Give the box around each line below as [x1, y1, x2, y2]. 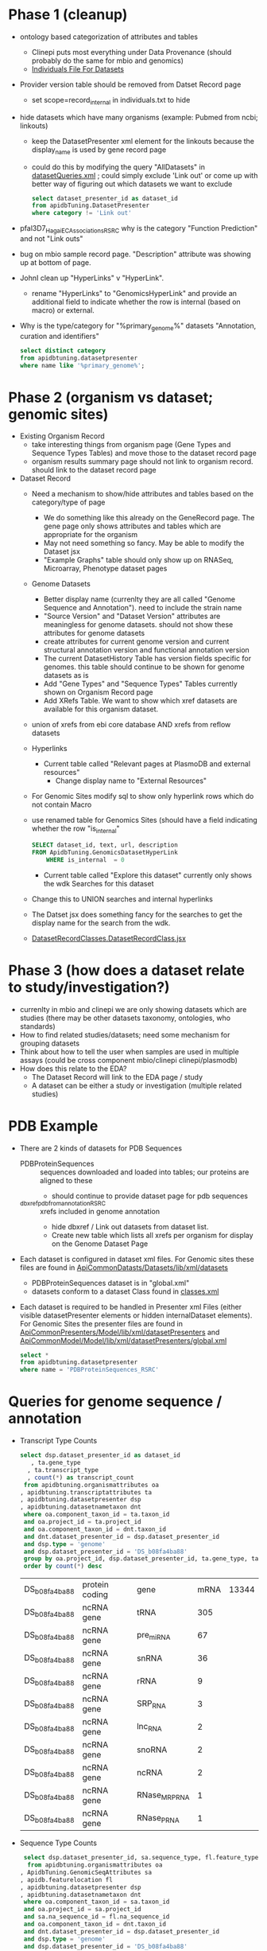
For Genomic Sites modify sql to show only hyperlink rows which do [31, 792, 254, 801]
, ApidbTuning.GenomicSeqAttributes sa [19, 1868, 153, 1876]
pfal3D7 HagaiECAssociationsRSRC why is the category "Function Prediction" [19, 224, 258, 235]
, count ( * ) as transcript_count [27, 1474, 134, 1482]
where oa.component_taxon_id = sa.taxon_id [23, 1898, 170, 1906]
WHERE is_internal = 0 [46, 855, 125, 864]
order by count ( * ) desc [23, 1562, 103, 1571]
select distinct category [19, 346, 106, 355]
